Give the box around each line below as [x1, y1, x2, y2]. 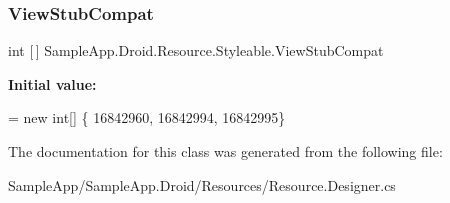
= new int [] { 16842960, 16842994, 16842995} [8, 107, 286, 128]
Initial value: [8, 73, 97, 94]
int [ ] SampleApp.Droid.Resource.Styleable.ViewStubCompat [8, 40, 384, 61]
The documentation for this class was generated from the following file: [8, 141, 443, 161]
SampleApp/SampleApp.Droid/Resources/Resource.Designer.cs [8, 174, 396, 195]
